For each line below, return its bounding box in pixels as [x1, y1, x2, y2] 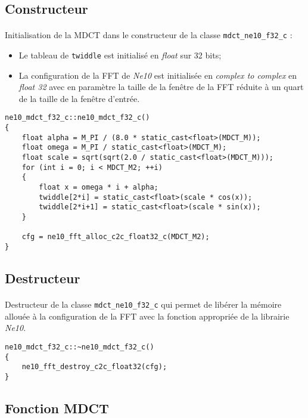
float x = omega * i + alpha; [39, 183, 158, 192]
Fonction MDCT [5, 398, 109, 417]
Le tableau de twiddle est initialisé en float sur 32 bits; [18, 49, 222, 61]
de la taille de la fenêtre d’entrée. [18, 92, 140, 104]
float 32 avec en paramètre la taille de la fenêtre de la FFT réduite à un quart [18, 80, 304, 93]
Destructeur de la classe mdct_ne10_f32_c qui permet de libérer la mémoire [5, 298, 282, 311]
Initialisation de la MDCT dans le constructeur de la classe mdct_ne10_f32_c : [5, 29, 293, 41]
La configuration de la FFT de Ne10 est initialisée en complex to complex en [18, 69, 297, 81]
